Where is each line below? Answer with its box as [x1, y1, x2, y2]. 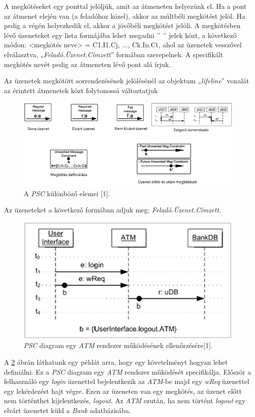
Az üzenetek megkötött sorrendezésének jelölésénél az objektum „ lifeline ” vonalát [4, 75, 250, 86]
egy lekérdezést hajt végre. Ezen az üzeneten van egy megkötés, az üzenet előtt [4, 385, 242, 396]
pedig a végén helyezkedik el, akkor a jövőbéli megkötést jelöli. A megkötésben [4, 20, 241, 31]
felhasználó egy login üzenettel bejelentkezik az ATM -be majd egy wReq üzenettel [4, 376, 250, 386]
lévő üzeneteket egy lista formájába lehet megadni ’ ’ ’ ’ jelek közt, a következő [4, 30, 237, 40]
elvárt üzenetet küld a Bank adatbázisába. [4, 405, 131, 415]
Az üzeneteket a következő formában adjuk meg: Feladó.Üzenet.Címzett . [4, 205, 221, 215]
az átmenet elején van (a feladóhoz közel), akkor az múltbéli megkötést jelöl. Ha [4, 10, 246, 21]
